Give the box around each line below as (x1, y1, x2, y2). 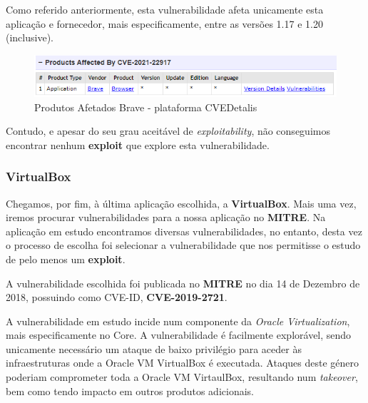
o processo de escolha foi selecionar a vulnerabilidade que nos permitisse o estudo (6, 238, 361, 252)
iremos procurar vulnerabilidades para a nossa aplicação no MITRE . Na (6, 210, 326, 225)
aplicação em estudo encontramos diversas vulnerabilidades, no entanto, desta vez (6, 223, 362, 238)
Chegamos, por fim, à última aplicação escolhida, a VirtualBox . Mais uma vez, (6, 195, 357, 210)
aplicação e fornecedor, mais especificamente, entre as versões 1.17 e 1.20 (6, 16, 323, 31)
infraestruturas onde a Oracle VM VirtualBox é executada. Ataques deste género (6, 355, 359, 370)
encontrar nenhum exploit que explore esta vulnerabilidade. (6, 137, 270, 152)
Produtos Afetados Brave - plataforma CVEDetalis (34, 99, 257, 114)
